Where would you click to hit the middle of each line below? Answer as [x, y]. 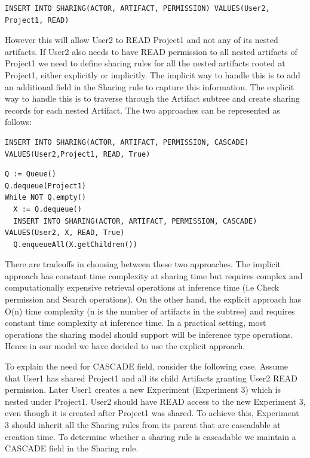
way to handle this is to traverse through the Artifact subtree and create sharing [152, 98]
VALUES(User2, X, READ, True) [65, 233]
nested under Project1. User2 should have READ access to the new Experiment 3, [155, 401]
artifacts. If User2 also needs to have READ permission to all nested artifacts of [151, 51]
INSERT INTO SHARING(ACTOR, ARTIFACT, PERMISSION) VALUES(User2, [137, 8]
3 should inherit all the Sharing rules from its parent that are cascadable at [143, 425]
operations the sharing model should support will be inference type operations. [149, 334]
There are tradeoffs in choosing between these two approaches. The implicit [143, 264]
